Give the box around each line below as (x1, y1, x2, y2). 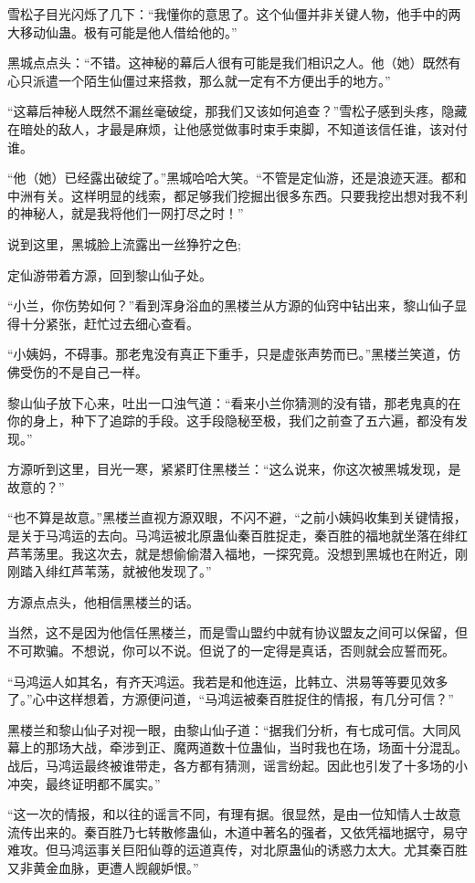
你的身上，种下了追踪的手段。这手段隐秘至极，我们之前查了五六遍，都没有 (7, 411, 455, 430)
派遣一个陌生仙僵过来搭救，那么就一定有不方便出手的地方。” (32, 70, 391, 89)
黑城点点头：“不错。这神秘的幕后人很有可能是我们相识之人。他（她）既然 (7, 53, 449, 72)
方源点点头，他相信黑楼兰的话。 (7, 592, 199, 611)
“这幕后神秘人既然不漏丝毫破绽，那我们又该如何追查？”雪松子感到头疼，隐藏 (7, 101, 468, 121)
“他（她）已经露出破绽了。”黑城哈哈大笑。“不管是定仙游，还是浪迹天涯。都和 (7, 168, 467, 187)
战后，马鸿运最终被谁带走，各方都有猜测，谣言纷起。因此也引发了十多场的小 (7, 756, 468, 774)
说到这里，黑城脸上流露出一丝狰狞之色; (7, 234, 241, 253)
